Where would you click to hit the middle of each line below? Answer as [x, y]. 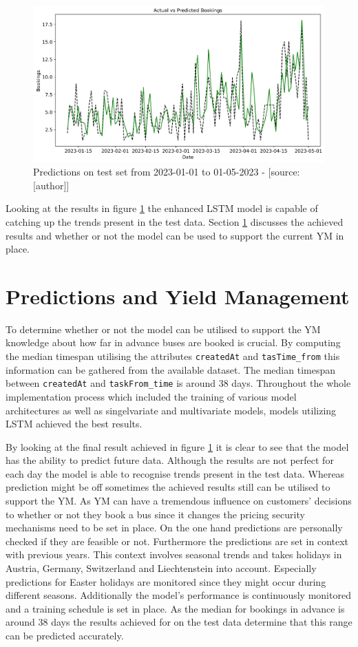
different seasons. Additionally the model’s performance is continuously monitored [178, 595]
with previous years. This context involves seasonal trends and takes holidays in [174, 554]
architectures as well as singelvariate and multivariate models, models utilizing [171, 410]
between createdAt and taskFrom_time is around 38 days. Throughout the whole [178, 383]
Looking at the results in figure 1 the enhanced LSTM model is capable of [162, 208]
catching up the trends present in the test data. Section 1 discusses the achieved [175, 221]
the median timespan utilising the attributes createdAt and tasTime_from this [173, 356]
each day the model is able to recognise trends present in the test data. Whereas [175, 473]
